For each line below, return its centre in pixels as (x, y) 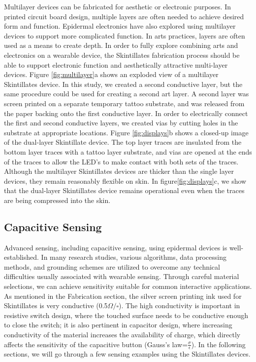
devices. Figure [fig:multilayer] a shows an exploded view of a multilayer (111, 74)
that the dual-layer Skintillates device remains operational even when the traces (124, 190)
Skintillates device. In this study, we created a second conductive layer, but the (123, 84)
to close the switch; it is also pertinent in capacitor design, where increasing (118, 325)
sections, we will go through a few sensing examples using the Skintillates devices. (127, 354)
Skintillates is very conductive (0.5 (56, 305)
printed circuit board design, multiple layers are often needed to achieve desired (124, 16)
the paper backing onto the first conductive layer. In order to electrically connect (126, 113)
